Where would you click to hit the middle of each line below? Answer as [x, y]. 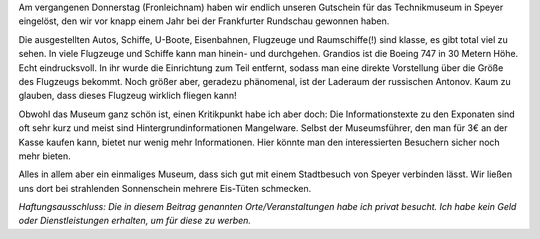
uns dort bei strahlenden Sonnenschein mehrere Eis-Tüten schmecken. [165, 188]
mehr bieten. [44, 156]
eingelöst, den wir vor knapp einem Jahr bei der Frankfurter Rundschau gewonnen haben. [204, 21]
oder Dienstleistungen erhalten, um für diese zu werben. [135, 221]
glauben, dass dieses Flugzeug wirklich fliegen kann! [127, 96]
